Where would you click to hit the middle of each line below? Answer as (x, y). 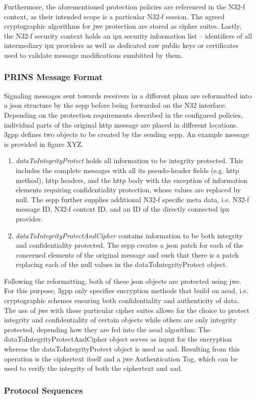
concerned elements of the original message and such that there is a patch (127, 254)
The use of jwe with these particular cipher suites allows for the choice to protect (127, 310)
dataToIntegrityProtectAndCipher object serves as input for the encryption (118, 339)
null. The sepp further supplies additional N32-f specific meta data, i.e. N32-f (132, 199)
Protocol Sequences (43, 390)
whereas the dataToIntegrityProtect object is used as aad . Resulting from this (122, 349)
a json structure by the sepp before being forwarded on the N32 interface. (115, 105)
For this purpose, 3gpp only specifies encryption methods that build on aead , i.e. (126, 290)
